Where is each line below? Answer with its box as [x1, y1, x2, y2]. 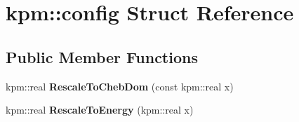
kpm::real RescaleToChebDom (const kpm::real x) [6, 79, 234, 93]
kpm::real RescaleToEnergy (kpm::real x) [6, 102, 194, 117]
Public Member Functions [6, 46, 198, 67]
